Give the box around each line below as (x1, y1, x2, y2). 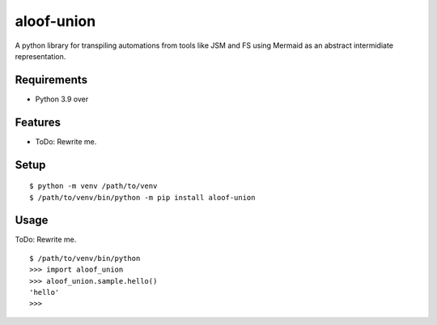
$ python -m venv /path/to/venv (29, 182, 158, 190)
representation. (15, 51, 66, 61)
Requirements (15, 73, 88, 87)
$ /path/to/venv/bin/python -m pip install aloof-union (29, 193, 256, 202)
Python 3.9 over (35, 94, 89, 104)
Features (15, 115, 61, 129)
